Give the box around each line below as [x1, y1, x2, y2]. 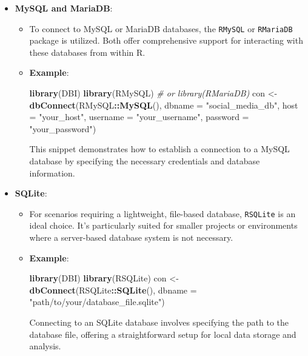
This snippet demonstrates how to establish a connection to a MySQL [29, 143, 290, 155]
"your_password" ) [29, 122, 96, 135]
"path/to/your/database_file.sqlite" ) [29, 295, 165, 308]
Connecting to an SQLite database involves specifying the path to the [29, 316, 289, 328]
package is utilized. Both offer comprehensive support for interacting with [29, 34, 303, 47]
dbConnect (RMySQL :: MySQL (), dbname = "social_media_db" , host [29, 98, 298, 111]
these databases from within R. [29, 45, 146, 58]
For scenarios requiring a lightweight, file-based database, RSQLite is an [29, 207, 296, 220]
